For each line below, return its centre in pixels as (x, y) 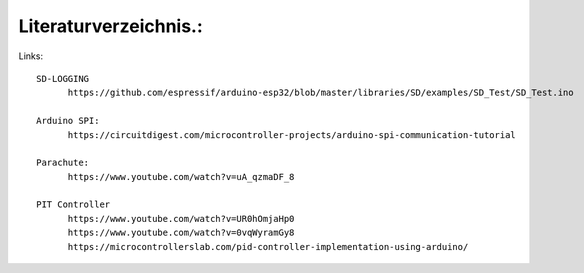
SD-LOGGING (63, 78)
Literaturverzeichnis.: (111, 26)
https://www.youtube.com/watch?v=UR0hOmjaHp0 (181, 218)
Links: (31, 56)
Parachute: (63, 163)
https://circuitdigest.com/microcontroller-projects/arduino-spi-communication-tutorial (292, 134)
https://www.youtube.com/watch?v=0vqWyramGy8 (181, 233)
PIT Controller (73, 204)
